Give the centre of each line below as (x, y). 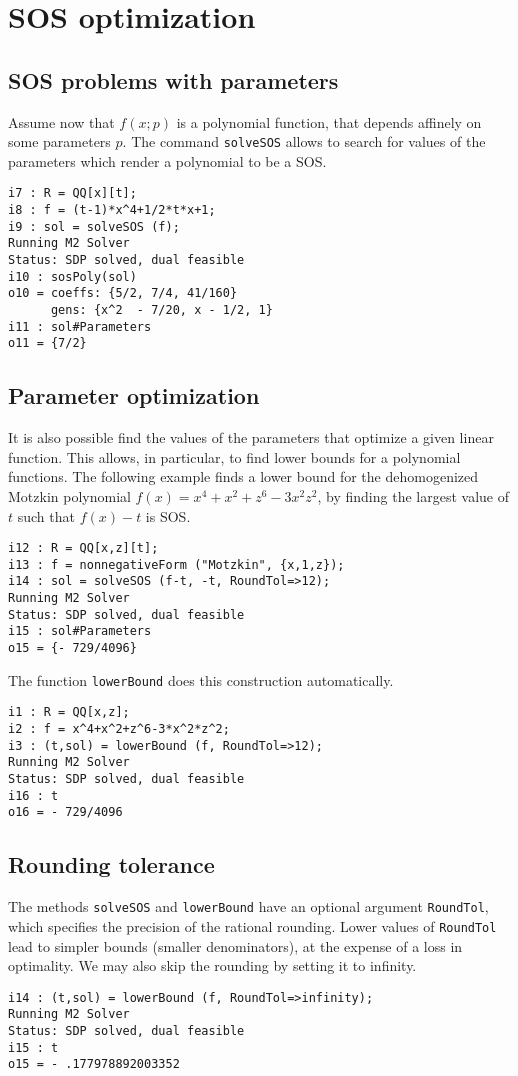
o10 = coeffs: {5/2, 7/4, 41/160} (123, 293)
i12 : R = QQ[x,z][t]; (83, 548)
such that (46, 515)
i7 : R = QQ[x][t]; (72, 193)
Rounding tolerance (111, 864)
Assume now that (61, 121)
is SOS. (168, 515)
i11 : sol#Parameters (80, 326)
